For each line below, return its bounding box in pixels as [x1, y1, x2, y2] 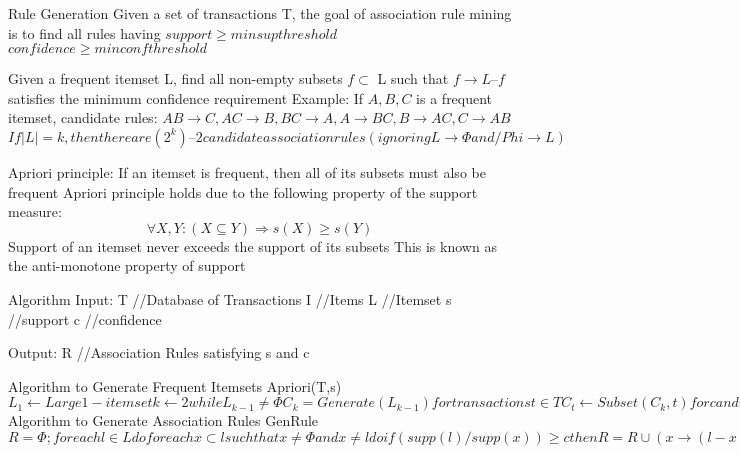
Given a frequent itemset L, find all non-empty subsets [8, 68, 343, 89]
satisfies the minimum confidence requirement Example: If [8, 87, 364, 108]
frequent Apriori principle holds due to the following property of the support [8, 181, 478, 202]
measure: [8, 201, 62, 222]
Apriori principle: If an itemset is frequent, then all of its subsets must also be [8, 161, 486, 182]
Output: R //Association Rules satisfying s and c [8, 342, 310, 363]
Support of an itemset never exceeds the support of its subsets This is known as [8, 235, 497, 256]
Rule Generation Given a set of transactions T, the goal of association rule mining [8, 3, 512, 23]
